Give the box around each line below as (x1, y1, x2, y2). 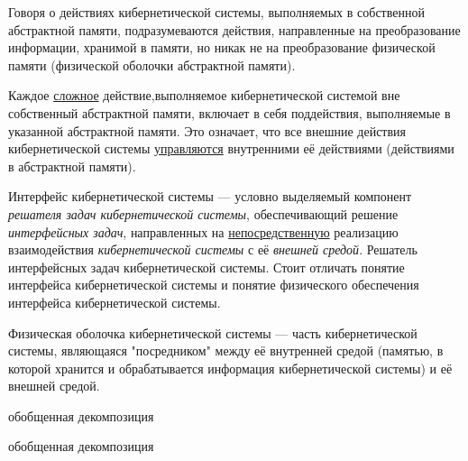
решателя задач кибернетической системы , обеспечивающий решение (8, 204, 399, 223)
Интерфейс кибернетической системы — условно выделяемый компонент (8, 187, 412, 206)
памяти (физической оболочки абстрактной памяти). (8, 55, 296, 74)
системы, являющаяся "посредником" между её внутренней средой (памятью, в (8, 341, 444, 360)
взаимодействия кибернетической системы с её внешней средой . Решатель (8, 240, 418, 259)
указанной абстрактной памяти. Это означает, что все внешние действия (8, 121, 407, 140)
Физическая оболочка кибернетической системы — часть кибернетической (8, 323, 418, 342)
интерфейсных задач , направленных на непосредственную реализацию (8, 222, 399, 241)
